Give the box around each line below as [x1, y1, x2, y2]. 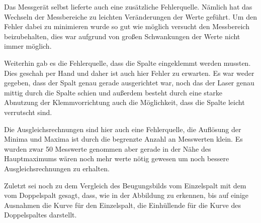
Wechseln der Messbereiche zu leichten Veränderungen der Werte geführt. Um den [4, 11, 257, 22]
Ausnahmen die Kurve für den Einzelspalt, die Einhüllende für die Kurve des [4, 199, 241, 210]
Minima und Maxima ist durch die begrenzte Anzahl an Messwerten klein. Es [4, 134, 243, 144]
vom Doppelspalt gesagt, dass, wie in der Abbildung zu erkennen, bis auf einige [4, 190, 249, 200]
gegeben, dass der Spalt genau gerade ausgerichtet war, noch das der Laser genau [4, 77, 254, 88]
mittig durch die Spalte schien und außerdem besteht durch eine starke [4, 87, 222, 97]
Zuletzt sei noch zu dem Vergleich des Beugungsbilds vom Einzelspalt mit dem [4, 180, 246, 190]
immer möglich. [4, 41, 52, 51]
